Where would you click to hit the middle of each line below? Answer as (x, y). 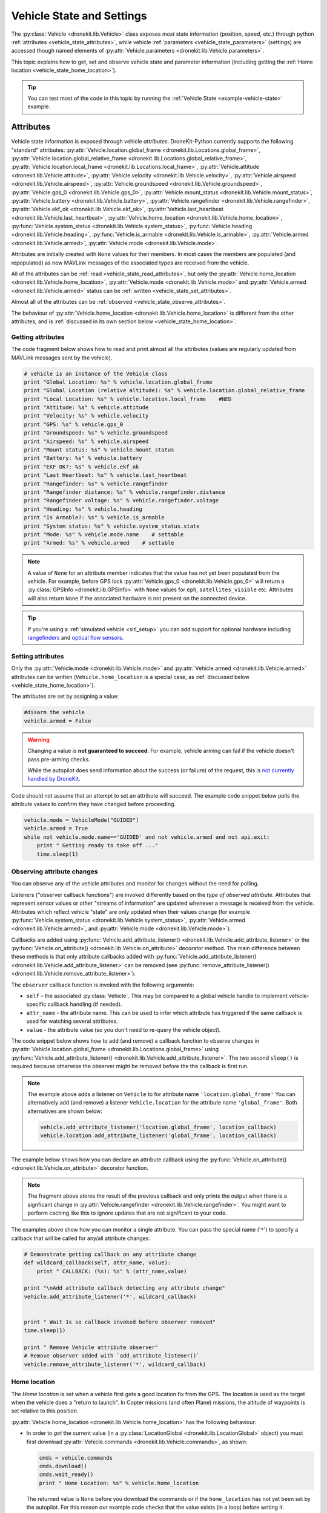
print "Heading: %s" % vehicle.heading (83, 509)
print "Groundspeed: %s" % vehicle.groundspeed (96, 433)
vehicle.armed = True (56, 829)
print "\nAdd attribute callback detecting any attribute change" (124, 1288)
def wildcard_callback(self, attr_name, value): (97, 1263)
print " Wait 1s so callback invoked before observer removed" (120, 1322)
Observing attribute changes (54, 871)
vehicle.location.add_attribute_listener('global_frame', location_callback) (158, 1136)
